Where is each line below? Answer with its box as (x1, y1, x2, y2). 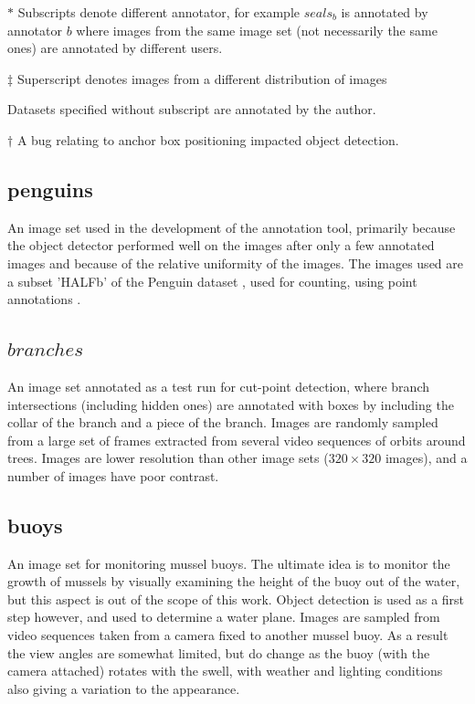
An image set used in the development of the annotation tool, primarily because (7, 217, 456, 236)
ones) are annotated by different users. (7, 38, 223, 58)
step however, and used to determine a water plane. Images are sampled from (7, 607, 440, 626)
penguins (7, 174, 93, 203)
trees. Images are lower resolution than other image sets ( (7, 448, 329, 468)
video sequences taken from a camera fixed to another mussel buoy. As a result (7, 625, 449, 645)
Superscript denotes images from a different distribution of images (16, 68, 387, 88)
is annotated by (341, 3, 428, 21)
